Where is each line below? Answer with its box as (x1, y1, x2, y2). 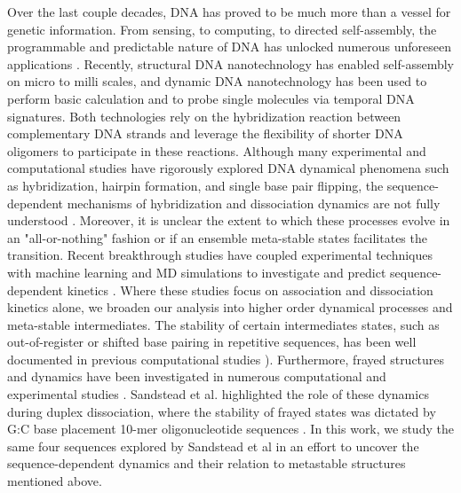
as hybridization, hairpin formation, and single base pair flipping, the (7, 176, 384, 194)
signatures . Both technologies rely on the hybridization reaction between (7, 106, 401, 125)
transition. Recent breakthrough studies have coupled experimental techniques (7, 246, 433, 264)
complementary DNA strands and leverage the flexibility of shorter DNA (7, 124, 403, 143)
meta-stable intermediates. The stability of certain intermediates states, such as (7, 315, 440, 333)
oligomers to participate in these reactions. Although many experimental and (7, 141, 426, 160)
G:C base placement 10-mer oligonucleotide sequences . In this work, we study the (7, 419, 454, 438)
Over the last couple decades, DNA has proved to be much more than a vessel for (7, 3, 451, 20)
